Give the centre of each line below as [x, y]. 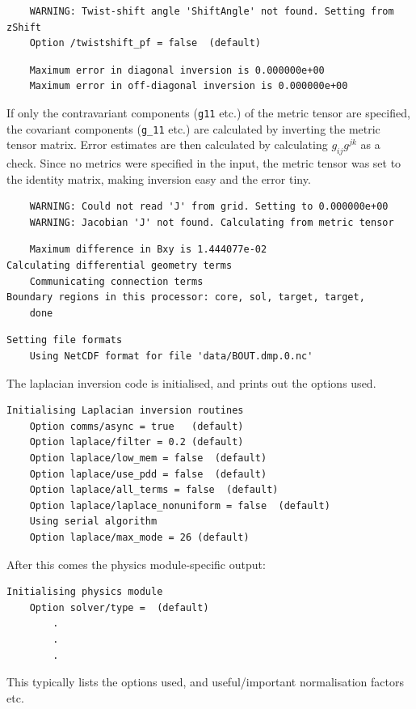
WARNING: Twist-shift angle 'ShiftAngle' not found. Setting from [212, 11]
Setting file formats [65, 340]
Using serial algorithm [93, 522]
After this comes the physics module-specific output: [136, 564]
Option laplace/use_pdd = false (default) [148, 474]
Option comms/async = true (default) [137, 426]
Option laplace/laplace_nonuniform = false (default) [180, 505]
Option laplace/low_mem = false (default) [148, 458]
